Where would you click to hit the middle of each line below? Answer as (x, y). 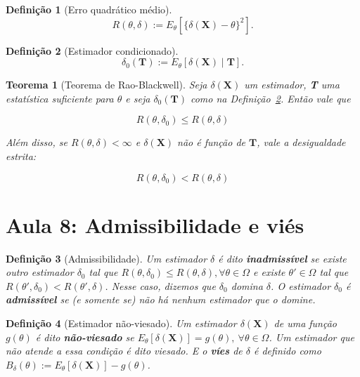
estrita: (21, 156)
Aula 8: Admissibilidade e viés (155, 224)
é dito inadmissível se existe (282, 258)
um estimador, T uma (292, 85)
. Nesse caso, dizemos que (160, 285)
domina (247, 285)
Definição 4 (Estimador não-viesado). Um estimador (121, 323)
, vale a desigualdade (301, 142)
